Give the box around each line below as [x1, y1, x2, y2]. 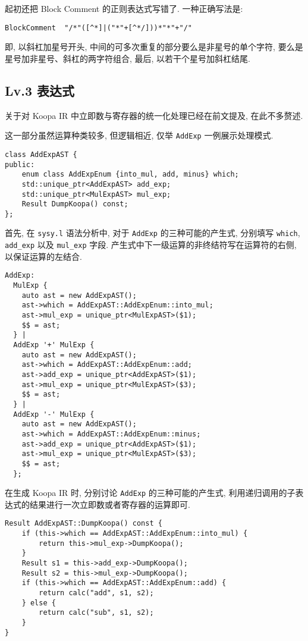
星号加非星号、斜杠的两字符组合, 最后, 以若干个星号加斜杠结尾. [5, 52, 250, 64]
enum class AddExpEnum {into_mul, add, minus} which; [21, 170, 239, 179]
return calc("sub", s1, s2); [39, 608, 154, 617]
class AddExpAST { [5, 150, 77, 159]
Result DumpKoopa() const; [21, 200, 128, 209]
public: [5, 160, 35, 169]
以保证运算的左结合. [5, 250, 82, 262]
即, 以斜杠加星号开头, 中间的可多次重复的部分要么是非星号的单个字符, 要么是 [5, 40, 303, 53]
